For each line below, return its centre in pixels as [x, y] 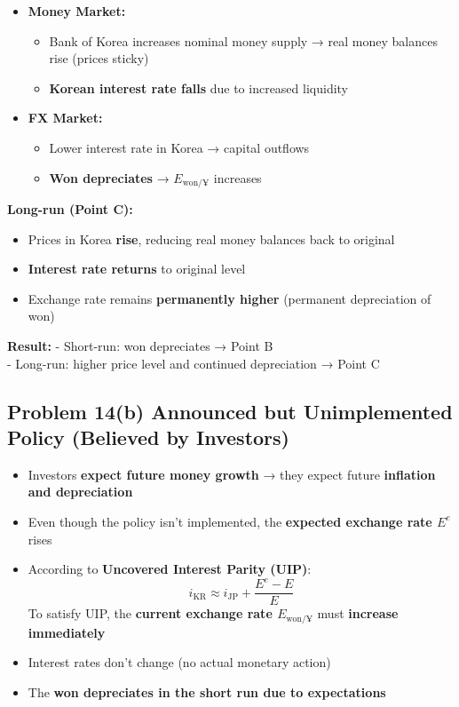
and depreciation [80, 492]
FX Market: [65, 118]
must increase [358, 613]
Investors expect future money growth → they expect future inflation [232, 474]
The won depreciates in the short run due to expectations [207, 691]
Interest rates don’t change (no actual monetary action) [179, 662]
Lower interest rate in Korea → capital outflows [179, 147]
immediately [67, 632]
